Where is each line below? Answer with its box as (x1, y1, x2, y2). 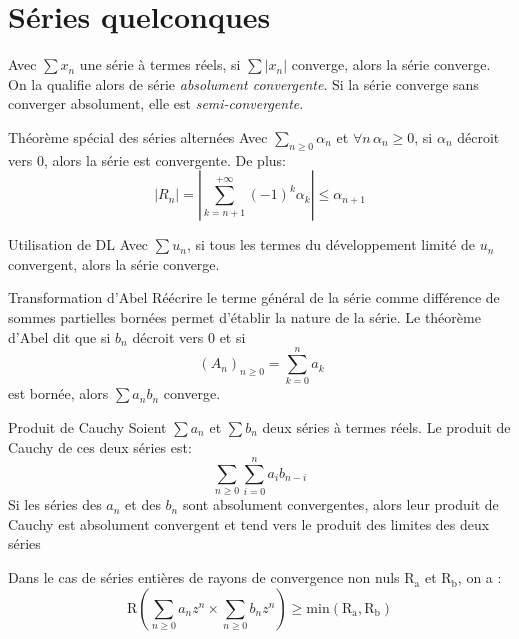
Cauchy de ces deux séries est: (8, 436, 192, 457)
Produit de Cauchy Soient (8, 416, 167, 437)
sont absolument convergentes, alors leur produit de (182, 494, 499, 515)
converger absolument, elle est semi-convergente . (8, 93, 304, 114)
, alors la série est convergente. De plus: (43, 149, 286, 170)
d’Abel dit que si (8, 326, 111, 347)
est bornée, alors (8, 383, 109, 404)
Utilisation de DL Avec (8, 234, 149, 255)
